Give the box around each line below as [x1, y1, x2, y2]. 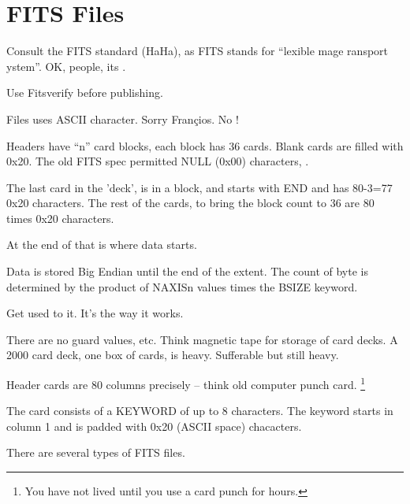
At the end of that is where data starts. [6, 236, 197, 253]
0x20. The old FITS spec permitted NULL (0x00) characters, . [6, 153, 309, 169]
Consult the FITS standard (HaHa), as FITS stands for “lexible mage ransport [6, 43, 389, 59]
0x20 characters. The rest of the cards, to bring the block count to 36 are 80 [6, 195, 375, 211]
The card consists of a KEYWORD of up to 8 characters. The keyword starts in [6, 402, 393, 419]
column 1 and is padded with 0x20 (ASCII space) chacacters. [6, 417, 302, 434]
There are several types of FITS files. [6, 444, 185, 461]
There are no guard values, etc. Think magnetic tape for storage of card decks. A [6, 331, 398, 347]
